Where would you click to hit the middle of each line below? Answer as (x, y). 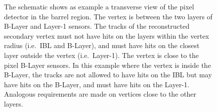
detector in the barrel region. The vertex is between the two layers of (108, 16)
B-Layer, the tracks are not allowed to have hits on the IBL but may (108, 75)
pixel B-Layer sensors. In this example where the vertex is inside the (108, 65)
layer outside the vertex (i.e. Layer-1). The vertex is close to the (102, 55)
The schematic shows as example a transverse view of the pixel (99, 6)
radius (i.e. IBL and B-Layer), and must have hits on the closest (102, 45)
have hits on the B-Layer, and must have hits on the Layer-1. (97, 84)
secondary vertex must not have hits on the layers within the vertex (107, 35)
